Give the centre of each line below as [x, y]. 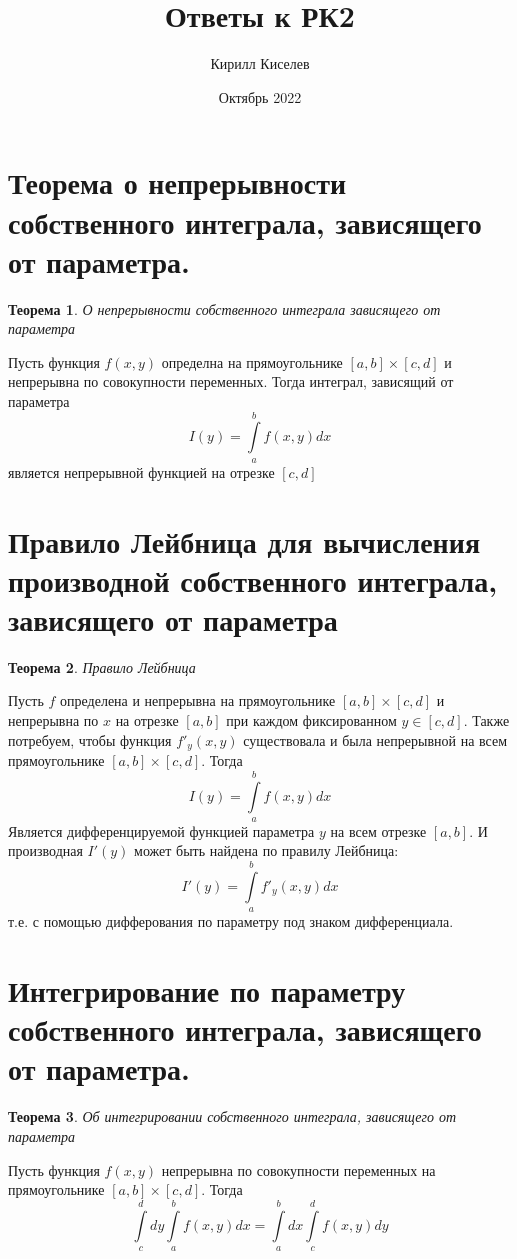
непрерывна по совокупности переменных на [298, 1169]
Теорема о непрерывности [177, 182]
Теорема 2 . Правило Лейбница [102, 666]
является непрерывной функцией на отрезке [141, 471]
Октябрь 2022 [260, 96]
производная [45, 850]
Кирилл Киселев [260, 63]
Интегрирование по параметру [207, 990]
